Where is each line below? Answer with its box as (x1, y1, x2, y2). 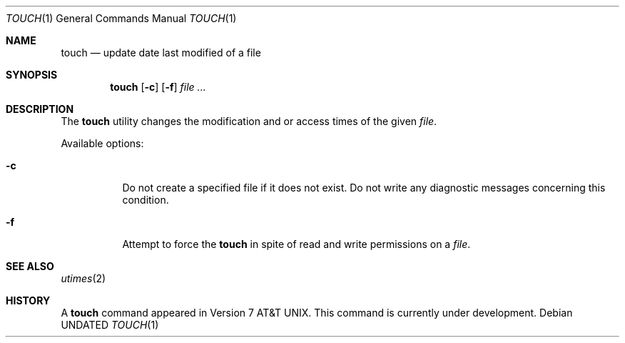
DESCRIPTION (6, 103, 74, 115)
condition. (122, 194, 169, 206)
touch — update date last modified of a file (61, 46, 261, 59)
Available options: (61, 137, 144, 149)
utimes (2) (61, 272, 106, 284)
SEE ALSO (6, 260, 54, 272)
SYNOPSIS (6, 69, 58, 81)
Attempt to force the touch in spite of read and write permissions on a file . (122, 238, 471, 250)
